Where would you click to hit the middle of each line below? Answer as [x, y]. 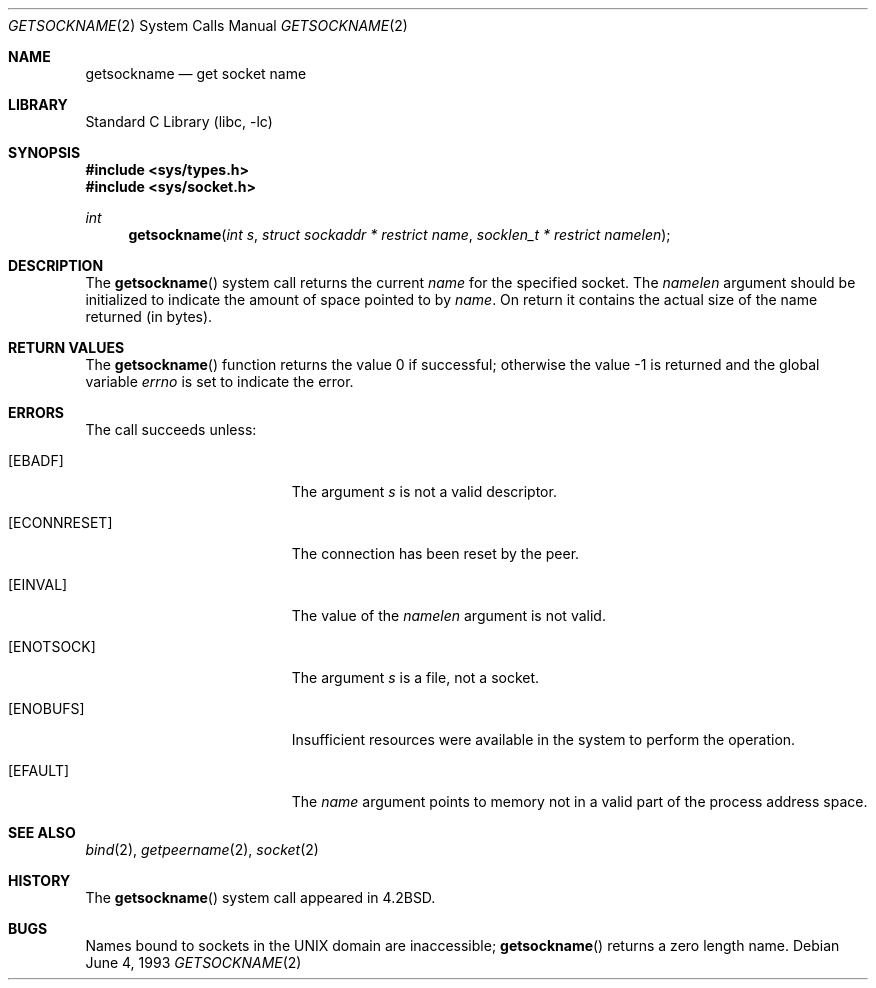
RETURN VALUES [66, 347]
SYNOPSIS [44, 152]
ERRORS [36, 412]
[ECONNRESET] [60, 522]
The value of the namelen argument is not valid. [448, 615]
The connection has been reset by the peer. [435, 553]
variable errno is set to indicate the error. [219, 381]
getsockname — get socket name [196, 73]
